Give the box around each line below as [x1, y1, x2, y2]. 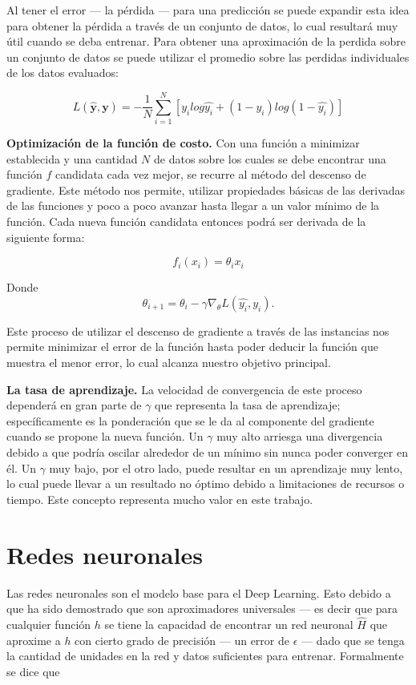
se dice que [6, 663, 60, 679]
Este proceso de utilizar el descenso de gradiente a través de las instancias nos [6, 322, 390, 339]
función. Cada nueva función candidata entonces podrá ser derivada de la [6, 213, 366, 230]
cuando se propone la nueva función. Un [6, 428, 204, 445]
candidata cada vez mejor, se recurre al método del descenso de [55, 166, 366, 183]
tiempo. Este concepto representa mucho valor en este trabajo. [6, 490, 313, 507]
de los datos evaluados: [6, 64, 119, 81]
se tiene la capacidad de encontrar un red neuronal [104, 615, 353, 632]
